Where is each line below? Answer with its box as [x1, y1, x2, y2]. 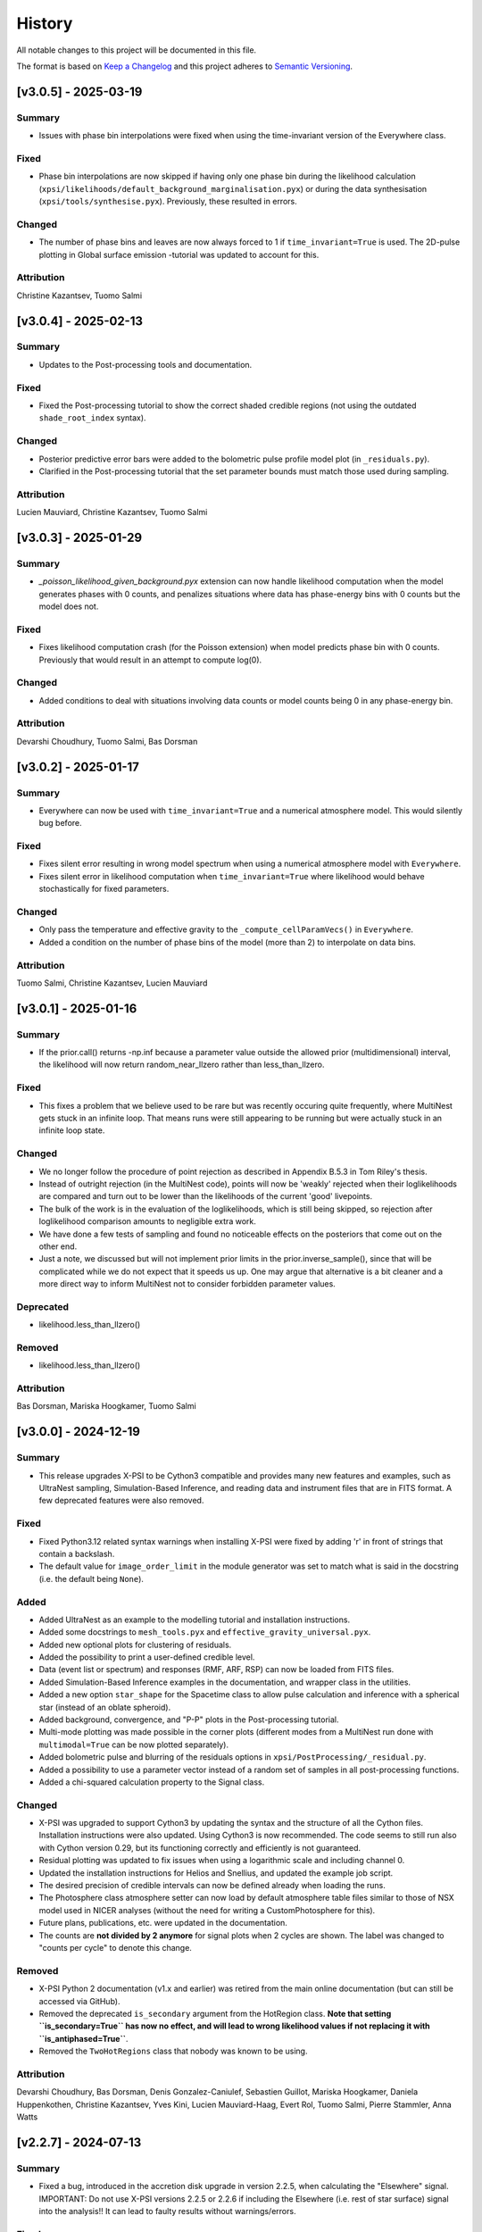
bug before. [38, 818, 82, 829]
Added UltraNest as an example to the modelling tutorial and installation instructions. [38, 1614, 351, 1625]
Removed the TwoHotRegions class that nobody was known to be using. [38, 2045, 308, 2057]
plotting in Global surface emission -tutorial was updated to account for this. [38, 249, 320, 260]
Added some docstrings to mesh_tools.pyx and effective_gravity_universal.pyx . [38, 1627, 371, 1637]
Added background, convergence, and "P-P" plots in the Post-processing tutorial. [38, 1714, 339, 1725]
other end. [38, 1241, 78, 1252]
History [16, 13, 73, 33]
